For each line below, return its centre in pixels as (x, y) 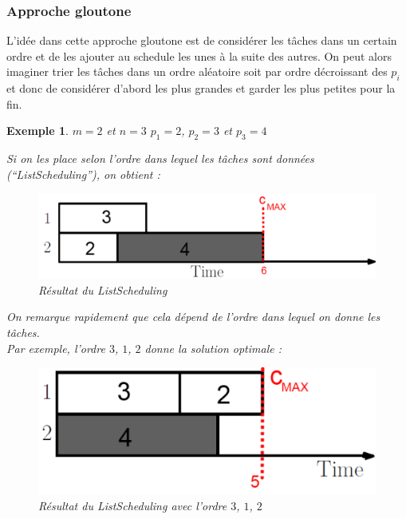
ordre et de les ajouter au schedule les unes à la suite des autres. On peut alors (199, 55)
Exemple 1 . (37, 131)
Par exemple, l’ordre (56, 348)
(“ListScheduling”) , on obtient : (83, 174)
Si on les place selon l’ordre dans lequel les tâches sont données (160, 158)
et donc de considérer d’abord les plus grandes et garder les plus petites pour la (201, 88)
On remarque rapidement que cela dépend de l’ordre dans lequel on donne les (193, 317)
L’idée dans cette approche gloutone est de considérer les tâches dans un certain (202, 40)
